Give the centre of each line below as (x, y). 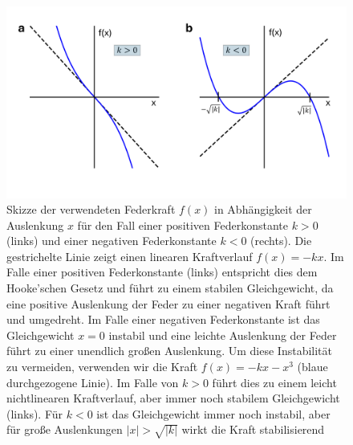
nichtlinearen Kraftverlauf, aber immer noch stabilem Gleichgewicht (173, 398)
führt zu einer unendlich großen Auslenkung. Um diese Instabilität (169, 351)
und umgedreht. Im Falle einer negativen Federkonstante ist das (163, 319)
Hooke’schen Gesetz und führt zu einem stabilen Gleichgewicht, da (170, 288)
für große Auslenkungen (65, 429)
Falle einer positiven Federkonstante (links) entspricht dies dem (162, 272)
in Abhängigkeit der (263, 209)
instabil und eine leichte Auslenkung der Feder (223, 335)
